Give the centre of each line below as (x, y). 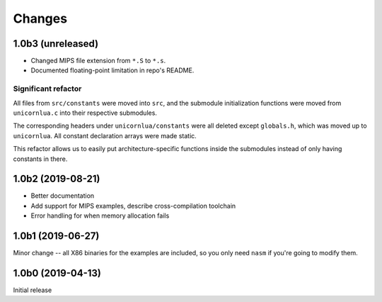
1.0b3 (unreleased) (56, 44)
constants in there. (40, 159)
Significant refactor (47, 89)
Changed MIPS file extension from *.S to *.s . (98, 61)
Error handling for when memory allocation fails (100, 216)
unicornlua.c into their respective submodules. (85, 113)
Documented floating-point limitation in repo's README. (112, 70)
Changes (40, 18)
